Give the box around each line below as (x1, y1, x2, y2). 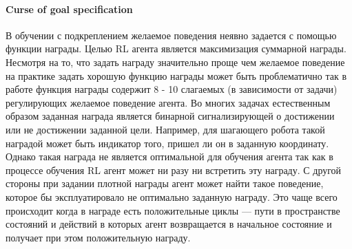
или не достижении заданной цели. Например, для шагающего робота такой (6, 122, 325, 136)
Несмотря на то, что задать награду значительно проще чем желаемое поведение (6, 54, 345, 69)
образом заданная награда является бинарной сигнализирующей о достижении (6, 109, 335, 123)
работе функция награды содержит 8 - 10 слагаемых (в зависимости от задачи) (6, 82, 338, 96)
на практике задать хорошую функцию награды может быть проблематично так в (6, 68, 347, 83)
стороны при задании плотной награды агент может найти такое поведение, (6, 176, 324, 191)
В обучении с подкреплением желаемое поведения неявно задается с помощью (6, 28, 337, 42)
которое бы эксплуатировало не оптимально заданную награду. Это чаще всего (6, 189, 338, 204)
